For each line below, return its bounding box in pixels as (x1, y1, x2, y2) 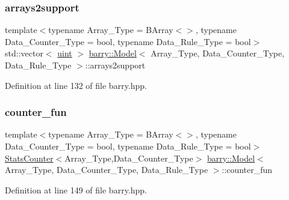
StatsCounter (5, 151, 54, 164)
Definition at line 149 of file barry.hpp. (5, 183, 147, 196)
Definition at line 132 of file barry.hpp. (5, 79, 147, 91)
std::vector (5, 47, 43, 59)
